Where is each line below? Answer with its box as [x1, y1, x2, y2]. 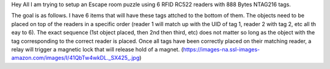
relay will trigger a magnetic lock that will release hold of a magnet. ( [11, 45, 183, 53]
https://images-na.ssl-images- [183, 45, 260, 53]
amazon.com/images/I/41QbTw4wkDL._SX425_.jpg [11, 54, 140, 62]
